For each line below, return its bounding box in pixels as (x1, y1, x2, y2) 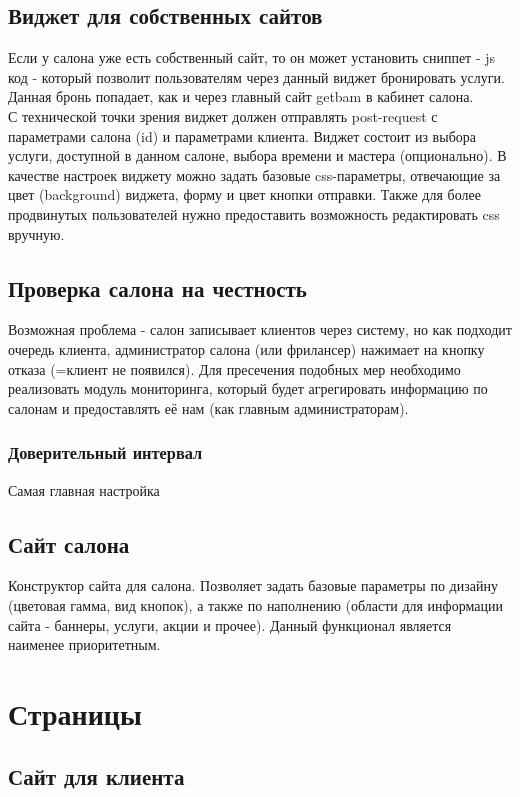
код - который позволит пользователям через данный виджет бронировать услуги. (8, 66, 505, 87)
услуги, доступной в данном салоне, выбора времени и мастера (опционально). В (8, 145, 507, 166)
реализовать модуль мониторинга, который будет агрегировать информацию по (8, 378, 488, 399)
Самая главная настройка (8, 479, 160, 500)
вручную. (8, 223, 65, 244)
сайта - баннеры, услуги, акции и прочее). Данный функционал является (8, 614, 452, 635)
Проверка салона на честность (8, 272, 307, 303)
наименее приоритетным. (8, 634, 161, 655)
